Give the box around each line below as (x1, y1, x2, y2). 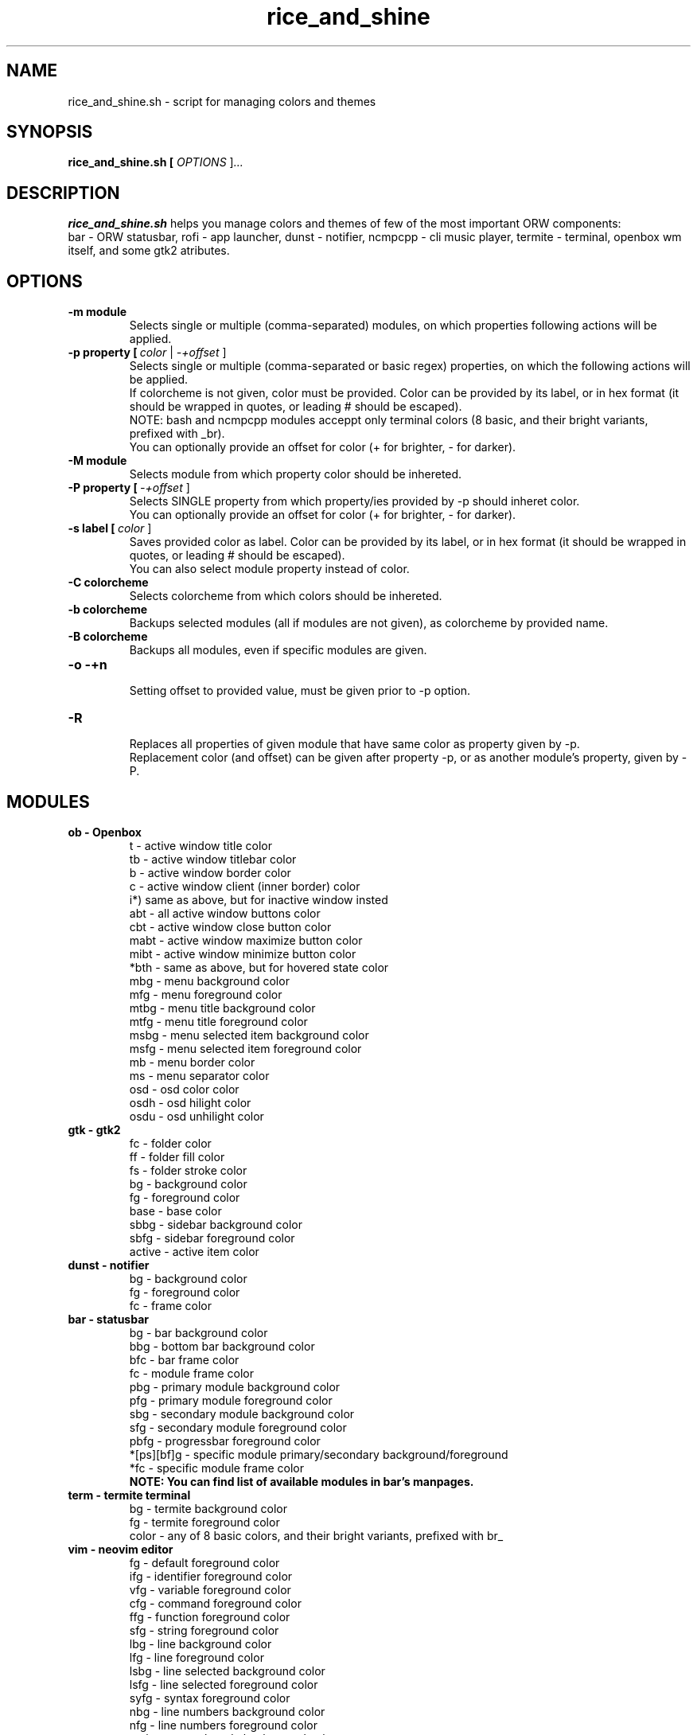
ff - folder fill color (129, 1149, 225, 1164)
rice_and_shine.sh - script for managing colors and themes (68, 94, 376, 108)
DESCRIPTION (6, 182, 120, 203)
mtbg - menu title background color (129, 1000, 316, 1015)
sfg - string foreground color (129, 1623, 279, 1637)
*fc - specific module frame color (129, 1460, 305, 1475)
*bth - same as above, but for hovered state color (129, 960, 389, 974)
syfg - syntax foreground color (129, 1690, 290, 1705)
